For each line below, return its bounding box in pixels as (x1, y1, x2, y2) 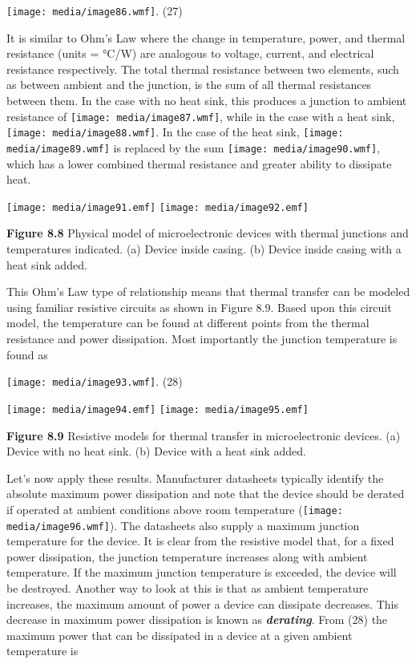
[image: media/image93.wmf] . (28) (6, 373, 183, 390)
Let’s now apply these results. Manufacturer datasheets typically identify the (6, 469, 384, 486)
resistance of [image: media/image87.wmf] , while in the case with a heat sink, (6, 107, 395, 124)
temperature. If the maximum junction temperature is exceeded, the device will (6, 564, 397, 581)
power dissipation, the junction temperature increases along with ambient (6, 548, 368, 565)
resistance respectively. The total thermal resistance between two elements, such (6, 60, 399, 77)
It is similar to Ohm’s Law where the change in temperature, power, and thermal (6, 29, 406, 46)
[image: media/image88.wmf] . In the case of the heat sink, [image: (6, 123, 344, 140)
